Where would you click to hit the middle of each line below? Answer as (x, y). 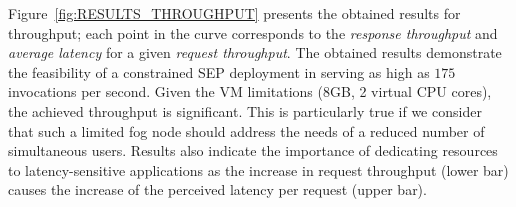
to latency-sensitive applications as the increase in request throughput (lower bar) (258, 169)
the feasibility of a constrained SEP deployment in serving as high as (219, 71)
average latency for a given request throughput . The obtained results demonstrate (255, 52)
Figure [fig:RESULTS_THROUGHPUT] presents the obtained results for (234, 13)
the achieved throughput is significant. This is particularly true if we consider (245, 110)
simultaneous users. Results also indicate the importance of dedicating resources (253, 150)
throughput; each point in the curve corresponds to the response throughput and (253, 32)
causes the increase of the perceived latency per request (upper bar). (217, 189)
